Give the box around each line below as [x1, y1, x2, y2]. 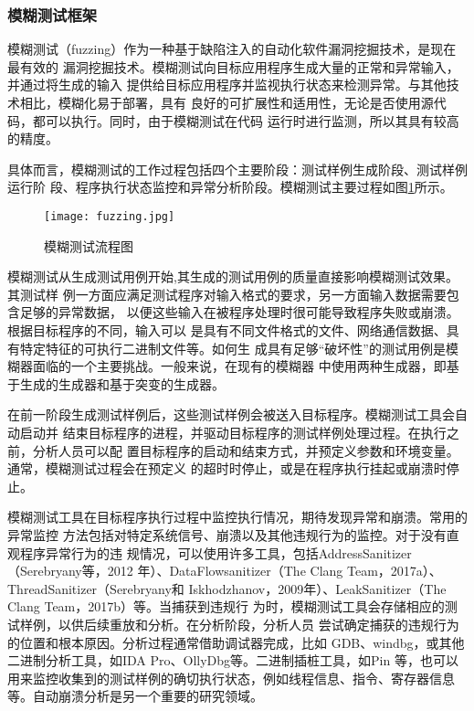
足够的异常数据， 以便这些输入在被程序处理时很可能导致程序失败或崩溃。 [19, 302, 459, 322]
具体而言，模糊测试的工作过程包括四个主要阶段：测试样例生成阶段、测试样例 [7, 159, 468, 178]
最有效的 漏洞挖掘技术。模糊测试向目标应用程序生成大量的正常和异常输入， [7, 57, 459, 76]
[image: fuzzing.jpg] [44, 209, 175, 223]
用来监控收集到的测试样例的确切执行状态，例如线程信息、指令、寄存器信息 [7, 668, 455, 687]
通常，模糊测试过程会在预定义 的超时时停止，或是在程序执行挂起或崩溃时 [7, 459, 447, 478]
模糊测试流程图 [44, 236, 133, 255]
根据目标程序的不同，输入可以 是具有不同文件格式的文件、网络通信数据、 [7, 321, 447, 339]
